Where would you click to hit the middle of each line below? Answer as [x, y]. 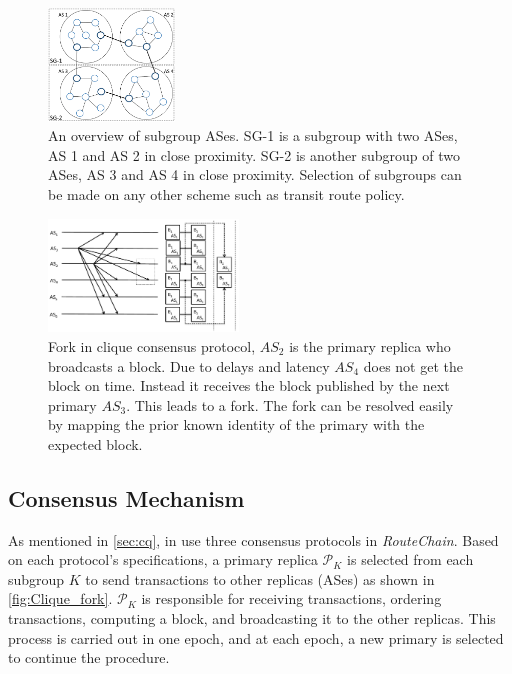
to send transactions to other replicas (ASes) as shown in [260, 578]
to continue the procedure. [89, 657]
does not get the [413, 365]
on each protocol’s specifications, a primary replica [163, 559]
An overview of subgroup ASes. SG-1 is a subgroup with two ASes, [253, 135]
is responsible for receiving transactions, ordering [291, 598]
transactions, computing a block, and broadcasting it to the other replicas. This [252, 618]
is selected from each [410, 559]
